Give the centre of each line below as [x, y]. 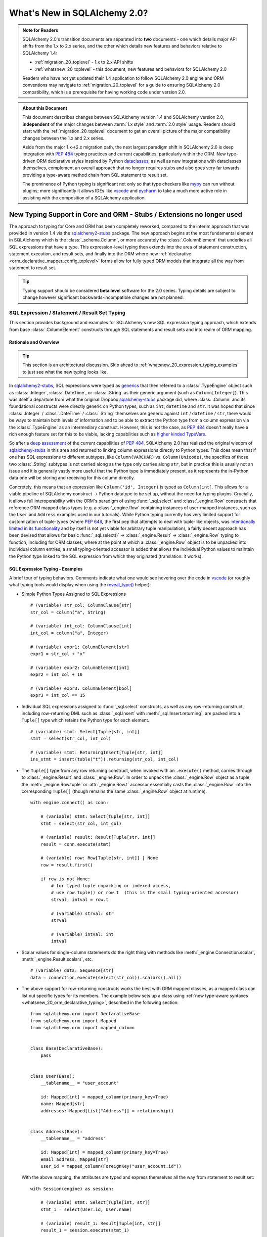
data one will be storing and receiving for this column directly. [72, 478]
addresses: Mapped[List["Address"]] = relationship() [107, 1111]
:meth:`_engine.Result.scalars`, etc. [57, 959]
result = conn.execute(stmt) [76, 844]
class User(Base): [53, 1076]
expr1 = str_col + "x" [58, 654]
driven [29, 161]
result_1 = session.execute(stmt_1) [85, 1230]
